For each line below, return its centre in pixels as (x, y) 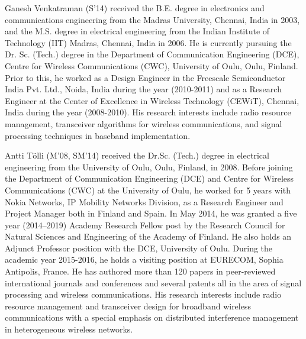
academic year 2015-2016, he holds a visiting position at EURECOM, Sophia (144, 259)
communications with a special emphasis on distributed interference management (152, 317)
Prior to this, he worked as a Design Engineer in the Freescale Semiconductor (145, 77)
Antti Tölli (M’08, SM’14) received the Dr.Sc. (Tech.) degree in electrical (137, 155)
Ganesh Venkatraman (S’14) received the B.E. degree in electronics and (135, 8)
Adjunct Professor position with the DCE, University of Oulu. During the (139, 248)
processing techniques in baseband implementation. (98, 135)
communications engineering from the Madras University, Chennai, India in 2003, (152, 19)
